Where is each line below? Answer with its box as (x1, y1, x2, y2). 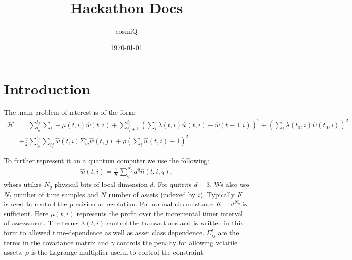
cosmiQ (115, 26, 138, 36)
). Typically (200, 189, 235, 199)
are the (218, 227, 239, 238)
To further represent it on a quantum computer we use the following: (4, 155, 209, 166)
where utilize (4, 179, 42, 189)
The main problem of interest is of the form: (4, 107, 136, 117)
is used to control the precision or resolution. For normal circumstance (4, 199, 214, 209)
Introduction (4, 79, 91, 99)
